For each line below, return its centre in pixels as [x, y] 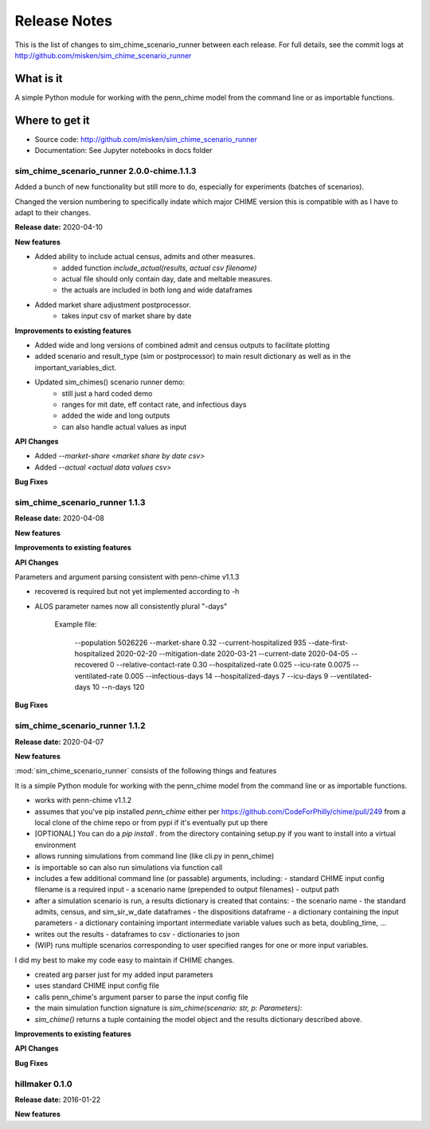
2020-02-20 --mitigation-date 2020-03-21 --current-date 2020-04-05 [233, 653]
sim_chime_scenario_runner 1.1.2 [80, 726]
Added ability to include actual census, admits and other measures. [145, 257]
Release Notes [64, 21]
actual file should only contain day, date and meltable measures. [167, 279]
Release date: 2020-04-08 [60, 518]
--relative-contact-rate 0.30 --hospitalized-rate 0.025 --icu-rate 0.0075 [233, 665]
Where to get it [53, 120]
